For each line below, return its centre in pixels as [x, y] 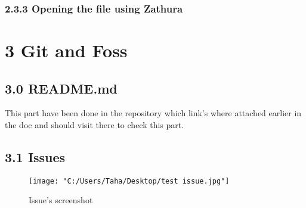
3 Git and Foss [66, 50]
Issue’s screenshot [61, 200]
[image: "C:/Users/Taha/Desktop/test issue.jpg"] [129, 181]
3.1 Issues [35, 157]
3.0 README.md [61, 88]
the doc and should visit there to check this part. [95, 125]
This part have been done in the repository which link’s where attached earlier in [153, 113]
